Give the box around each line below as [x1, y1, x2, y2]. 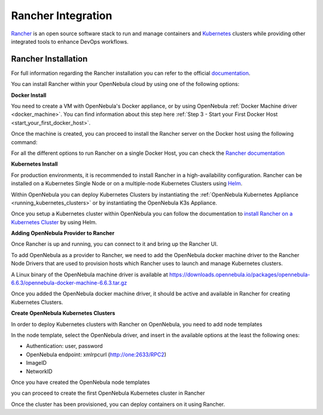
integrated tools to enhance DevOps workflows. [11, 38, 129, 45]
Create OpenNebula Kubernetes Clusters [11, 310, 115, 317]
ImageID [26, 359, 47, 367]
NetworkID [26, 368, 53, 375]
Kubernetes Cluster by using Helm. [11, 218, 97, 225]
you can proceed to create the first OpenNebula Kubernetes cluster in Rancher [11, 389, 205, 397]
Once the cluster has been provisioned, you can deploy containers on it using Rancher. [11, 401, 226, 408]
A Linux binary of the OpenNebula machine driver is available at [11, 271, 169, 278]
